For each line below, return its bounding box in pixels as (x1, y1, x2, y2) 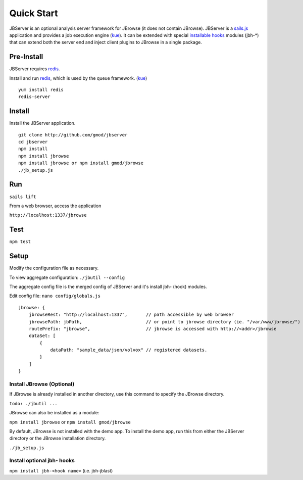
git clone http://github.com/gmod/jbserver (18, 132, 128, 137)
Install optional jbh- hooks (9, 457, 75, 464)
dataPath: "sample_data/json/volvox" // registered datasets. (50, 347, 208, 353)
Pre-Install (9, 53, 43, 61)
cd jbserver (18, 139, 48, 145)
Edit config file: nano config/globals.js (9, 293, 101, 299)
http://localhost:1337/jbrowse (9, 212, 87, 218)
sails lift (9, 194, 36, 200)
